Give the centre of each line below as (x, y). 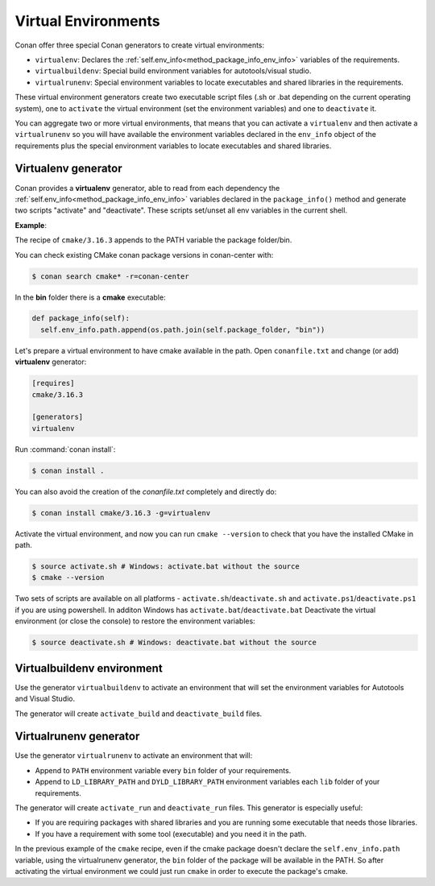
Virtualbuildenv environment (89, 668)
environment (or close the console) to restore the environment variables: (135, 621)
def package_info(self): (81, 319)
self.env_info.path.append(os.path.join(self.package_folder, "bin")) (183, 329)
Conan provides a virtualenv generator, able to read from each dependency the (147, 188)
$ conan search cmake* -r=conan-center (110, 276)
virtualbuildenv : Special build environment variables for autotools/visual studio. (173, 71)
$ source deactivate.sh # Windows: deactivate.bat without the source (174, 643)
